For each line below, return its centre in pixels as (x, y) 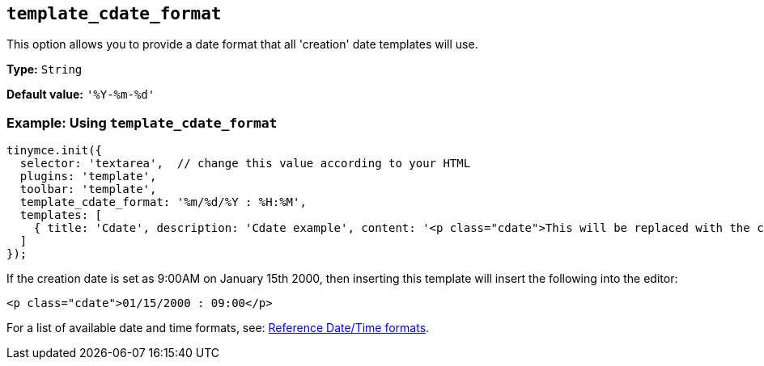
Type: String (45, 69)
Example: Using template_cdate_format (142, 122)
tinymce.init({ (55, 151)
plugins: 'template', (88, 177)
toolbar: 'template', (88, 189)
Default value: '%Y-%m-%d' (81, 95)
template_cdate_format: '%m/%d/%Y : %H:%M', (163, 202)
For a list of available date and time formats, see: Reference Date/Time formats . (218, 328)
